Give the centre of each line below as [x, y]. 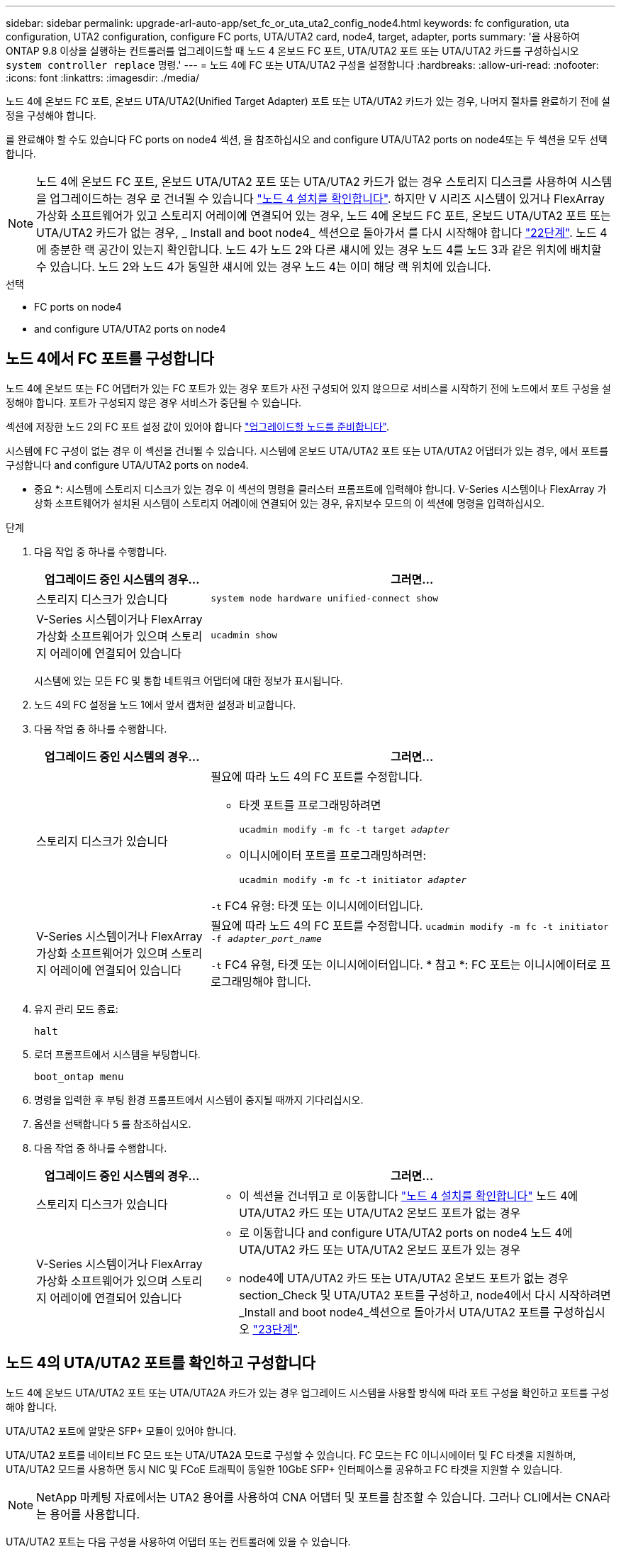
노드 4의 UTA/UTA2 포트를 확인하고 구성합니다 [161, 1363]
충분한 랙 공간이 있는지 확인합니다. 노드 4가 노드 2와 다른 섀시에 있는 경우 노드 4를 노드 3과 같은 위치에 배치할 [326, 250]
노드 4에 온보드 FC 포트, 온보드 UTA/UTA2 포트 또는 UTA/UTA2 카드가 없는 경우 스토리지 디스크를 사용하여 [307, 182]
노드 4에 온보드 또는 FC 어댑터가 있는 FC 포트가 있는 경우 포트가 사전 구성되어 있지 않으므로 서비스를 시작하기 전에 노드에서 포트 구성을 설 [308, 388]
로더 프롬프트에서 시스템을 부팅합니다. [117, 1054]
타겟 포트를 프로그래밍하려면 [310, 805]
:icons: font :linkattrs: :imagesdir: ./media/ [103, 78]
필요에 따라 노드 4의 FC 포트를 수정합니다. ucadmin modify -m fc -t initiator [410, 925]
